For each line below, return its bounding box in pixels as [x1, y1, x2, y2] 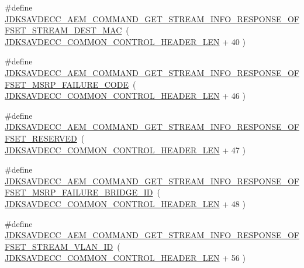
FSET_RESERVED [5, 132, 77, 144]
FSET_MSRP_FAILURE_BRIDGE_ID [5, 186, 153, 198]
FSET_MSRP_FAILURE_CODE [5, 78, 129, 90]
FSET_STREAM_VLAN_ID [5, 240, 113, 252]
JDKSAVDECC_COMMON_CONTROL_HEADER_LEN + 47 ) [5, 143, 246, 156]
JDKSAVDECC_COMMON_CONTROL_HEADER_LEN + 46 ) [5, 90, 246, 102]
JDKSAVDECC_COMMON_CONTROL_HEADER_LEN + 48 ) [5, 197, 246, 209]
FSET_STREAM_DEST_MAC [5, 24, 122, 36]
